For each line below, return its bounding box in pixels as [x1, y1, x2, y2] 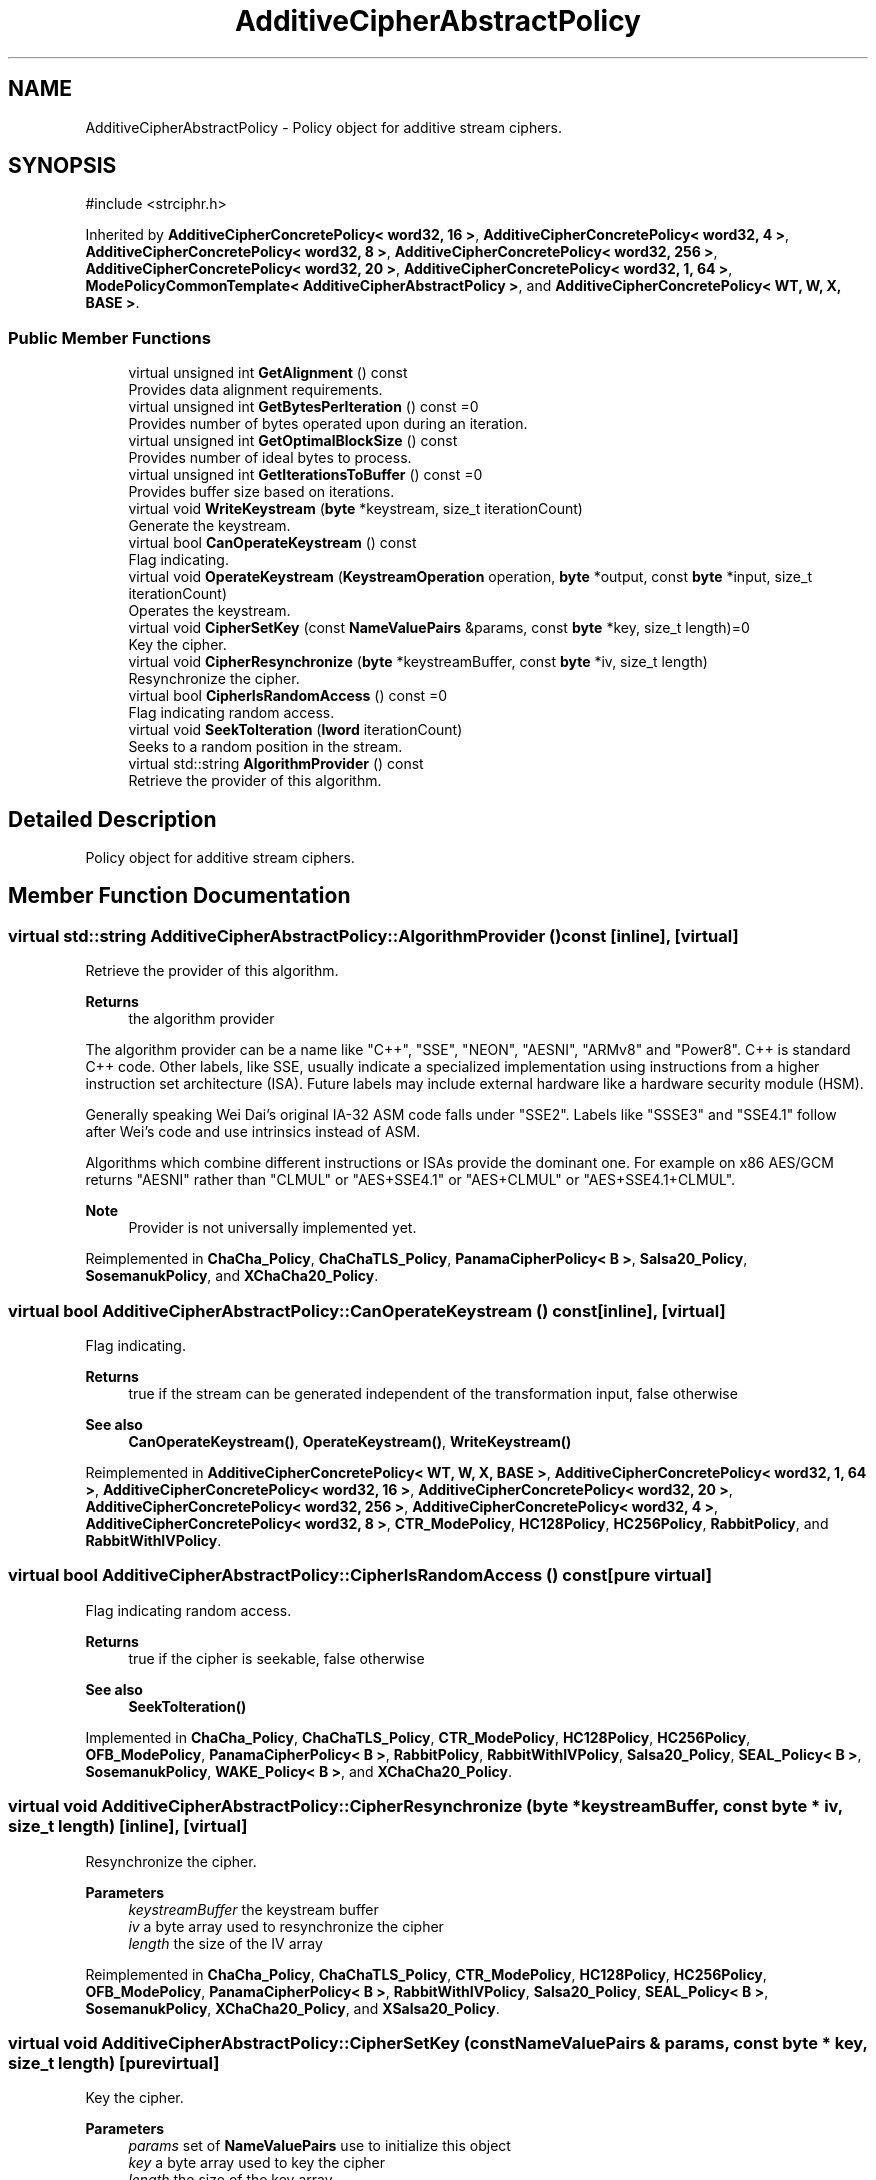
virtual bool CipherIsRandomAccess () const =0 [128, 687, 448, 705]
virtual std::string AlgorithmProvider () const [128, 755, 424, 773]
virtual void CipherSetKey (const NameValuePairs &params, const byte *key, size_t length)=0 [128, 619, 750, 637]
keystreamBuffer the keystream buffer [128, 1900, 379, 1918]
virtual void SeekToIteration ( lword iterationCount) [128, 721, 463, 739]
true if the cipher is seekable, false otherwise [128, 1649, 425, 1667]
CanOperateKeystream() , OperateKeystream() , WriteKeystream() [128, 1433, 572, 1450]
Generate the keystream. [128, 517, 291, 535]
